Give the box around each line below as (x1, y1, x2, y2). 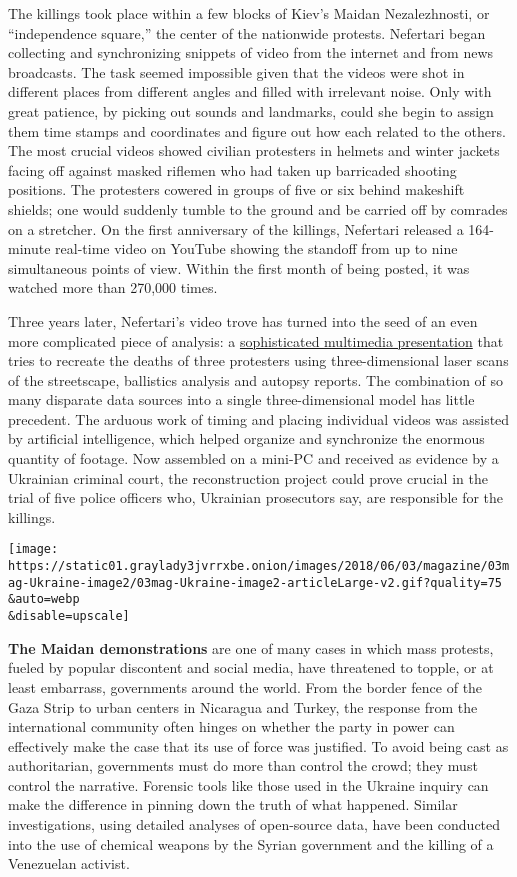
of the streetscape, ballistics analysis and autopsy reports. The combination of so (8, 369, 504, 390)
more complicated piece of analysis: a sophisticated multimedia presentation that (8, 330, 504, 351)
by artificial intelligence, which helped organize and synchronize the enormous (8, 428, 485, 449)
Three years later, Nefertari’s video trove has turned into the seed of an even (8, 310, 478, 331)
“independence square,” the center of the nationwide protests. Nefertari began (8, 22, 486, 43)
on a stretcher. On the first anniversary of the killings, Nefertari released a (8, 218, 464, 239)
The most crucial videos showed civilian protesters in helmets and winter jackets (8, 140, 500, 161)
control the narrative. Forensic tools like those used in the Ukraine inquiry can (8, 774, 489, 795)
